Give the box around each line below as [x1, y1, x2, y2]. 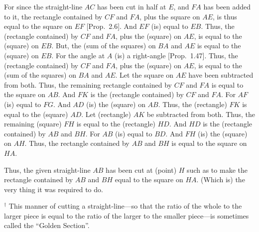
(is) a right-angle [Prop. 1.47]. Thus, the [115, 50, 238, 60]
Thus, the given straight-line [4, 164, 91, 175]
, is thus [212, 11, 237, 21]
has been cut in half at [97, 1, 166, 11]
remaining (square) [4, 118, 62, 129]
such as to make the [187, 164, 248, 175]
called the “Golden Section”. [4, 220, 90, 231]
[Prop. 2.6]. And [86, 21, 137, 31]
